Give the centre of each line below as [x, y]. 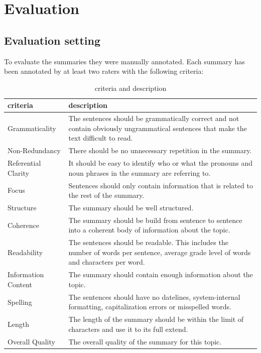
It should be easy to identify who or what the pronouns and [161, 163]
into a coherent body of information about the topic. [149, 230]
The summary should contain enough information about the [161, 274]
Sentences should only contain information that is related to [161, 185]
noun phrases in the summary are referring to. [140, 172]
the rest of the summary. [106, 195]
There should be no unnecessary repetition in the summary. [160, 150]
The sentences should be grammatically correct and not [154, 118]
